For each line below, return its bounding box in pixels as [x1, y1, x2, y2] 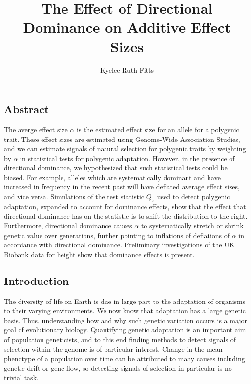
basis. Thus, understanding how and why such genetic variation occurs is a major [4, 315, 248, 325]
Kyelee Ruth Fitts [100, 64, 154, 75]
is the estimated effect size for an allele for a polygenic [77, 124, 239, 134]
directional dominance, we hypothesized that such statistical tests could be [4, 162, 228, 173]
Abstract [4, 101, 49, 117]
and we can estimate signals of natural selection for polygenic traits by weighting [4, 143, 246, 154]
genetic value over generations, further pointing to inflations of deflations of [4, 230, 230, 240]
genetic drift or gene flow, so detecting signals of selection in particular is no [4, 363, 232, 373]
